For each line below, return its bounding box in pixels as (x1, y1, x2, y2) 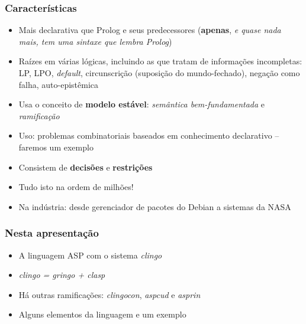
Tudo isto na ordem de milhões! (18, 181, 134, 193)
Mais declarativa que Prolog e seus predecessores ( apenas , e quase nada (18, 24, 281, 36)
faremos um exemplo (18, 140, 94, 153)
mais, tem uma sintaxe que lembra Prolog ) (18, 35, 172, 47)
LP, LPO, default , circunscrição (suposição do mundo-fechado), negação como (18, 67, 300, 78)
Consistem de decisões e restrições (18, 161, 153, 173)
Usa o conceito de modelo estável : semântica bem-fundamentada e (18, 98, 265, 110)
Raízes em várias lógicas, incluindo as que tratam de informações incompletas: (18, 55, 302, 67)
